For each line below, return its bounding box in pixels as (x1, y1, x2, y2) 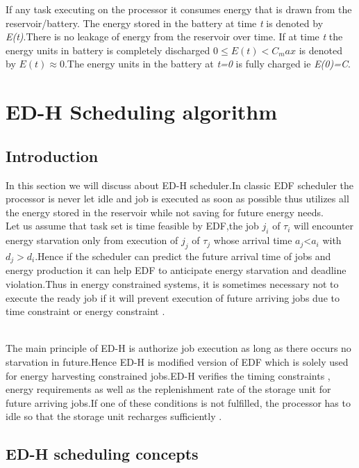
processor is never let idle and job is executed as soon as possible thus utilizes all (6, 191, 349, 206)
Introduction (6, 145, 99, 166)
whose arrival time (213, 233, 292, 248)
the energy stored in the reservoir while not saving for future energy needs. (6, 204, 324, 219)
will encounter (294, 218, 354, 233)
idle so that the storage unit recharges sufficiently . (6, 409, 222, 423)
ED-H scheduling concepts (6, 443, 199, 465)
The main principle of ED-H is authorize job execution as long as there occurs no (6, 341, 351, 355)
